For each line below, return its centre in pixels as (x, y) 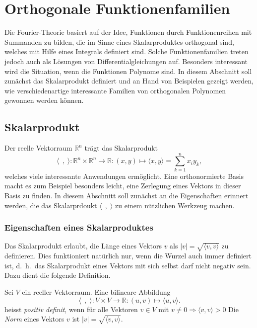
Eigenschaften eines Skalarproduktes (79, 227)
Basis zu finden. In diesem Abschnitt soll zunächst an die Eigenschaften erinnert (127, 195)
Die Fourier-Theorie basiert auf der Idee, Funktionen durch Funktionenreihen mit (128, 32)
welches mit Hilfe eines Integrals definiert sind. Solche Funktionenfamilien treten (127, 51)
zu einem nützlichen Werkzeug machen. (175, 205)
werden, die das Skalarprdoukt (51, 205)
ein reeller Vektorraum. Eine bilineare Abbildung (96, 291)
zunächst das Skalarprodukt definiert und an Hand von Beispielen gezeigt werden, (129, 81)
